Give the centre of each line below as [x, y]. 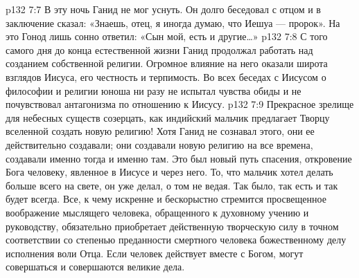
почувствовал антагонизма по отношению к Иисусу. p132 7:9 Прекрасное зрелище [180, 104]
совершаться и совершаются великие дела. [95, 267]
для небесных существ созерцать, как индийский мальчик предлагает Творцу [168, 117]
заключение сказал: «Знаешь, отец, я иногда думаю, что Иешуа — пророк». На [173, 22]
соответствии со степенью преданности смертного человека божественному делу [176, 240]
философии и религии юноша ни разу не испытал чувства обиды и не [154, 90]
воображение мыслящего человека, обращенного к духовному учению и [157, 212]
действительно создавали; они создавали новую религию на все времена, [159, 144]
